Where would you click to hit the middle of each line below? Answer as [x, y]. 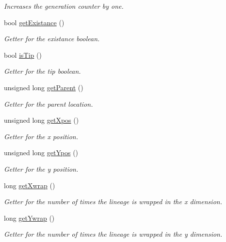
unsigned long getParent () [44, 87]
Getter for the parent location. [48, 104]
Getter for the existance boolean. [52, 39]
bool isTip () [23, 55]
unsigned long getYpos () [41, 153]
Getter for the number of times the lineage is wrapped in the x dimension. [113, 202]
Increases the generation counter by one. [64, 6]
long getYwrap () [29, 218]
